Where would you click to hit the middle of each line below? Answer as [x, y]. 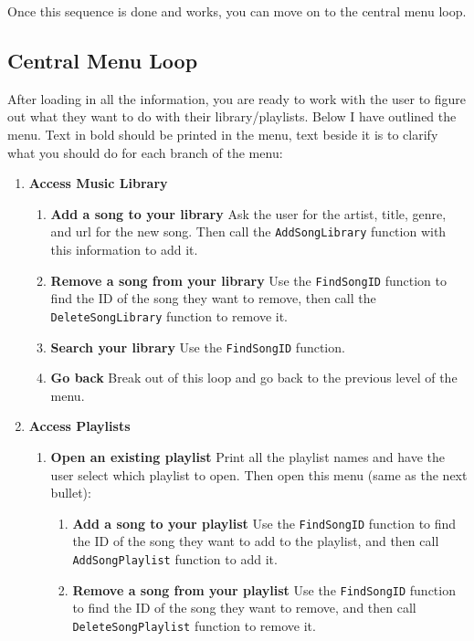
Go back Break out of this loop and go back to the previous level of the [254, 378]
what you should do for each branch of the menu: [145, 152]
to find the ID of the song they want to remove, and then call [244, 608]
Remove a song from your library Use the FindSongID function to [248, 280]
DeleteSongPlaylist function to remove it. [194, 625]
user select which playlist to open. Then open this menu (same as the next [259, 474]
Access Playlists [79, 426]
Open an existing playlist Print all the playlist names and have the [248, 456]
